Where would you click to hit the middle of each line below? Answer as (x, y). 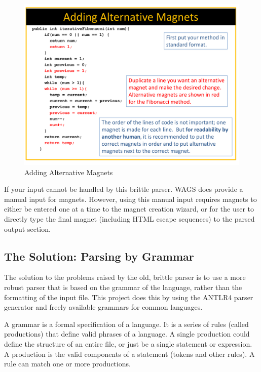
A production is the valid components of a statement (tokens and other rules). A (129, 354)
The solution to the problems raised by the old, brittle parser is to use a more (125, 277)
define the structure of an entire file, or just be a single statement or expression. (128, 343)
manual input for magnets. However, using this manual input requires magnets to (130, 199)
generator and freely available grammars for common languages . (103, 307)
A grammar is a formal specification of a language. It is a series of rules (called (126, 324)
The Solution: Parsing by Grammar (99, 256)
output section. (27, 229)
